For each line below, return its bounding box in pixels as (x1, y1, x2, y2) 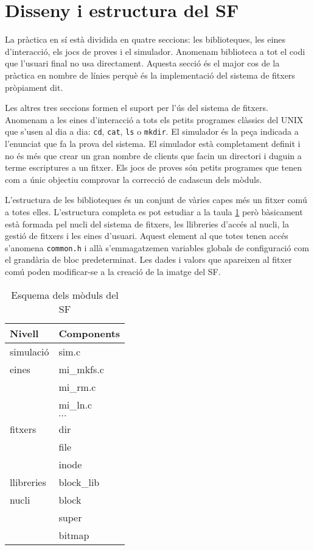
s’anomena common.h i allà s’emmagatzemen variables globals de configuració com (5, 241, 309, 254)
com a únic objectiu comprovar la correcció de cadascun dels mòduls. (5, 173, 262, 185)
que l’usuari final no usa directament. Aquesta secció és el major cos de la (5, 57, 280, 70)
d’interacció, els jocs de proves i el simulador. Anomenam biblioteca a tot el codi (5, 45, 305, 57)
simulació (10, 344, 49, 359)
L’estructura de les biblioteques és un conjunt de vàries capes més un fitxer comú (5, 193, 307, 206)
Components (58, 326, 120, 340)
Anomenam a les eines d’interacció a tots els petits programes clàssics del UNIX (5, 113, 304, 126)
